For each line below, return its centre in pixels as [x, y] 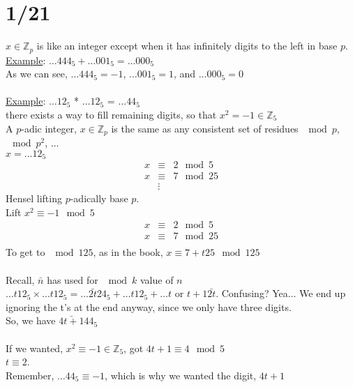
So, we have [31, 320]
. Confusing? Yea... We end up [281, 293]
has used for [73, 279]
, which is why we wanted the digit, [181, 375]
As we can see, [37, 74]
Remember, [30, 375]
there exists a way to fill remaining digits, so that [111, 114]
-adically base [99, 198]
